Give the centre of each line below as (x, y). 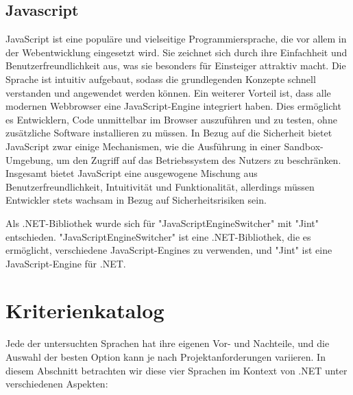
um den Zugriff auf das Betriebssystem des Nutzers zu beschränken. (199, 159)
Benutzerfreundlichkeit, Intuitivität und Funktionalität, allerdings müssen (160, 186)
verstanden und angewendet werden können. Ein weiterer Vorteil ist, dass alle (168, 92)
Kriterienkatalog (85, 310)
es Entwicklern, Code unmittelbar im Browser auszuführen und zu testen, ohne (171, 119)
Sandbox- (304, 146)
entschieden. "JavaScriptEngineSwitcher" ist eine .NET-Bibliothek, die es (158, 236)
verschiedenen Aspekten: (57, 384)
